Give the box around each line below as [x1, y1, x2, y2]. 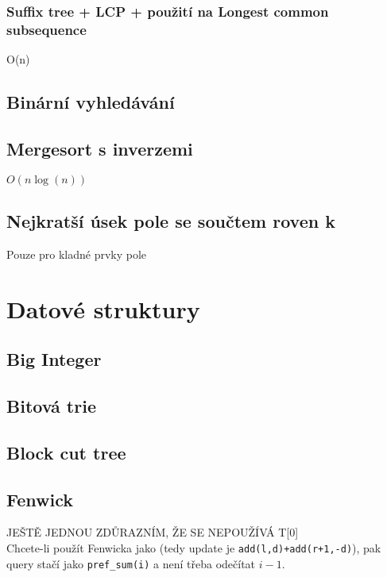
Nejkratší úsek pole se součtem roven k [6, 209, 335, 233]
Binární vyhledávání [6, 90, 175, 114]
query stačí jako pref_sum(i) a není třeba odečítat [6, 555, 256, 571]
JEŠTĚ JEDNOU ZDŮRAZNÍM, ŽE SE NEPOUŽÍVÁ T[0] [6, 524, 299, 540]
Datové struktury [6, 292, 200, 325]
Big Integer [6, 347, 102, 371]
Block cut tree [6, 440, 126, 464]
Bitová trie [6, 394, 96, 418]
